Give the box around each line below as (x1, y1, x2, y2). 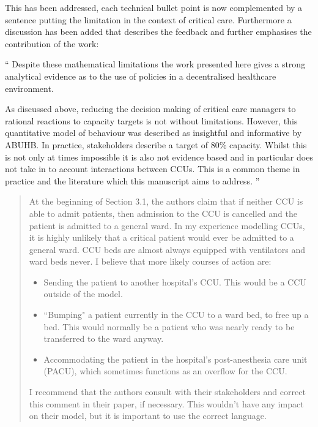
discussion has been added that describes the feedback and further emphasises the (5, 25, 312, 38)
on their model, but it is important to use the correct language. (29, 409, 267, 422)
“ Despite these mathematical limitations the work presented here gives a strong (5, 58, 306, 70)
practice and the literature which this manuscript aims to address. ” (5, 174, 260, 187)
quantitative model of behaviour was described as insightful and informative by (5, 126, 302, 139)
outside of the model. (43, 287, 123, 300)
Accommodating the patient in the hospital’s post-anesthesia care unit (43, 352, 308, 365)
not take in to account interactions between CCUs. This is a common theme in (5, 162, 300, 175)
